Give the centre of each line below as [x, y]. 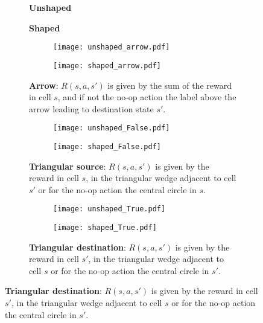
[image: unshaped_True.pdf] [109, 209]
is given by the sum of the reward [170, 85]
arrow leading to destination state [91, 108]
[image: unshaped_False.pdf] [112, 128]
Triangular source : [68, 166]
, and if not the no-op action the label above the [147, 97]
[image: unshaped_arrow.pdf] [112, 47]
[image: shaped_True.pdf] [105, 228]
